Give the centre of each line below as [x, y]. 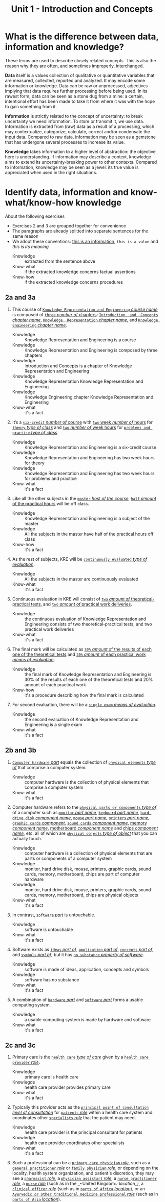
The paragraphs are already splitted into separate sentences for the [80, 231]
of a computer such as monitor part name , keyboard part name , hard [81, 812]
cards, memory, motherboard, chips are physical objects [81, 895]
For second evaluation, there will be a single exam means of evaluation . [84, 704]
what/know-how [39, 203]
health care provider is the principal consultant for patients [83, 1132]
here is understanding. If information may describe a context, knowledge [78, 157]
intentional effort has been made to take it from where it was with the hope [80, 101]
